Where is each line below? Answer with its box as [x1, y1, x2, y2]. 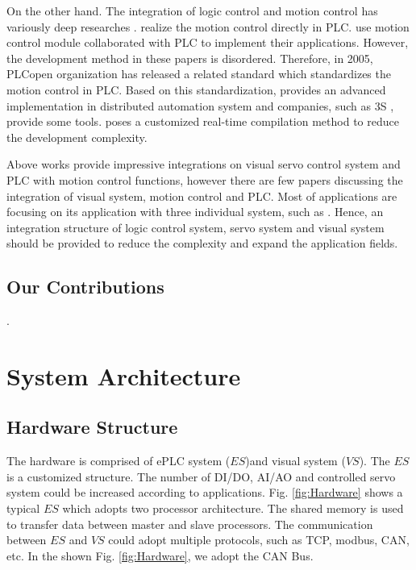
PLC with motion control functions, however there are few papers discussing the [6, 171, 403, 188]
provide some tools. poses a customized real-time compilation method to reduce [6, 113, 399, 130]
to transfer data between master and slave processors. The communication [6, 515, 373, 532]
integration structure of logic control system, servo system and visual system [6, 218, 385, 235]
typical [6, 500, 40, 517]
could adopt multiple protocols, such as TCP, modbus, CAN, [108, 531, 410, 548]
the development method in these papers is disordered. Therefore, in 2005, [6, 49, 373, 66]
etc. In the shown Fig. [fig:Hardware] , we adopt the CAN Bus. [6, 547, 314, 564]
